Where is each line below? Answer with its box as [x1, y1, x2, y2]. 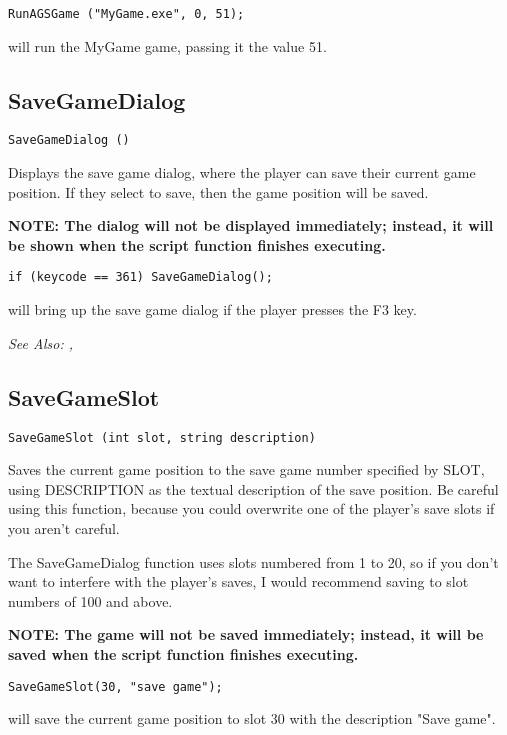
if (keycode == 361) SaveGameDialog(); [8, 270, 273, 285]
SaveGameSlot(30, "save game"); [8, 679, 223, 694]
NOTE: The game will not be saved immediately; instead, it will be [8, 624, 484, 645]
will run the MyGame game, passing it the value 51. [8, 35, 327, 56]
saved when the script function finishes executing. [8, 643, 359, 664]
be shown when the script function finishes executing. [8, 234, 386, 255]
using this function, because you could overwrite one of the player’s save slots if [8, 498, 495, 519]
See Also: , [8, 332, 73, 353]
